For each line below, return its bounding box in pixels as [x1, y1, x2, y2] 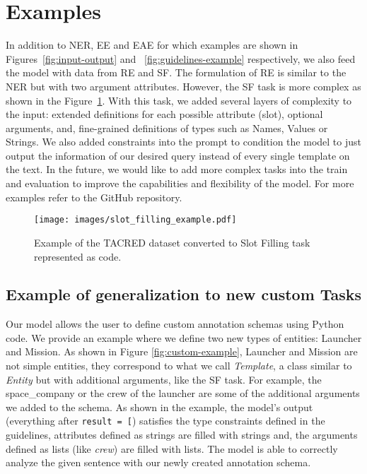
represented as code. [34, 249, 122, 263]
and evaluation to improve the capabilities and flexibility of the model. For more [6, 176, 354, 191]
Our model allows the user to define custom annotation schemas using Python [6, 316, 344, 331]
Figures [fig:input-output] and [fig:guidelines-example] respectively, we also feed [6, 51, 356, 66]
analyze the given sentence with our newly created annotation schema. [6, 455, 311, 470]
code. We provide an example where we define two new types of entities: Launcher [6, 330, 362, 345]
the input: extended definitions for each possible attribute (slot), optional [6, 107, 323, 122]
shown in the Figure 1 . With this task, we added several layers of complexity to [6, 93, 352, 107]
